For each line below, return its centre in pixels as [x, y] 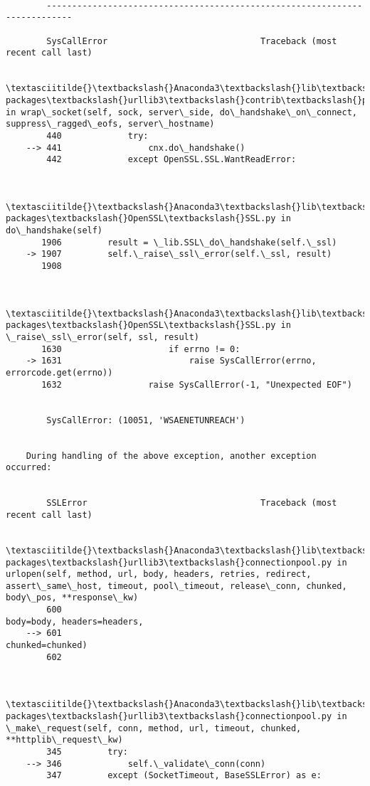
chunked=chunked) [47, 646]
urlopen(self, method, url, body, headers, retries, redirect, [159, 574]
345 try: [87, 752]
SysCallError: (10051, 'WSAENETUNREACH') [146, 420]
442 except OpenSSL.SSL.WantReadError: [171, 160]
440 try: [97, 136]
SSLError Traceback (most [192, 503]
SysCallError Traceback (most [192, 41]
